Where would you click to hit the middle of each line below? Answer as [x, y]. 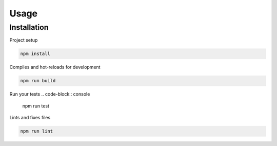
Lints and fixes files [30, 118]
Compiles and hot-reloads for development [55, 67]
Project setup [24, 40]
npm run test [36, 106]
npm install [35, 54]
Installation [29, 27]
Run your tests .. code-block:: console [50, 94]
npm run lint [37, 131]
